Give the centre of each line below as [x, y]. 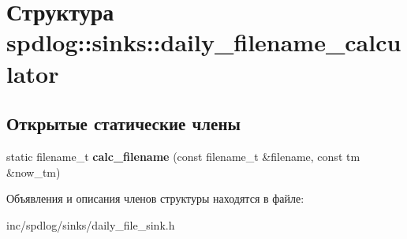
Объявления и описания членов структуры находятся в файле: [155, 198]
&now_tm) [34, 172]
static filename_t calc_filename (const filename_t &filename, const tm [183, 156]
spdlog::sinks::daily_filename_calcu [204, 42]
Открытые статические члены [123, 123]
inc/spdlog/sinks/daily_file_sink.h [91, 224]
